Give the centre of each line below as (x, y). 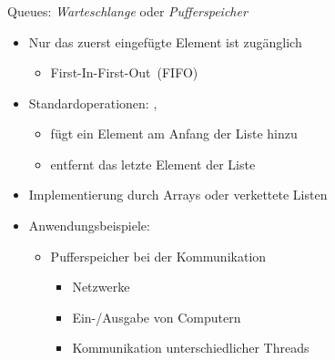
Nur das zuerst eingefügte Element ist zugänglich (165, 41)
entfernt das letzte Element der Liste (153, 164)
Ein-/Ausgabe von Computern (157, 317)
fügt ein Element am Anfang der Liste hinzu (174, 134)
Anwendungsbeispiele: (89, 226)
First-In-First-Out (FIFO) (124, 72)
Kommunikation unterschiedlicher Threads (191, 348)
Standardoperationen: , (93, 103)
